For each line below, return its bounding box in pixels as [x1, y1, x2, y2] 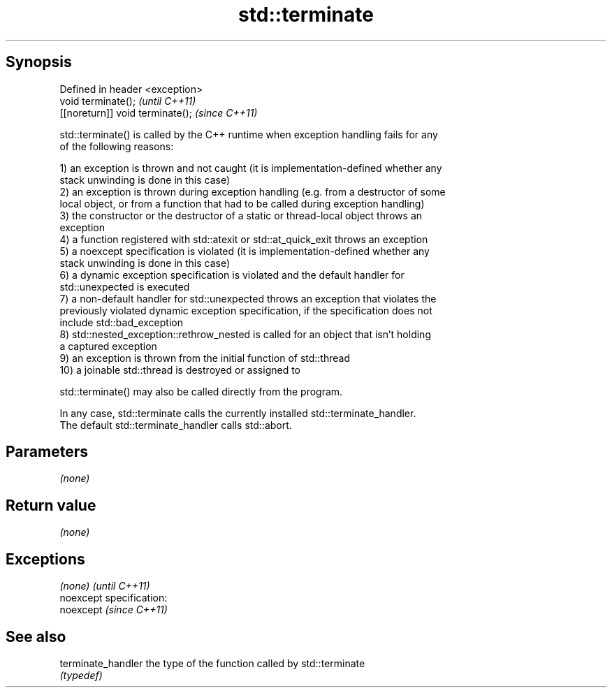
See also [6, 627, 66, 645]
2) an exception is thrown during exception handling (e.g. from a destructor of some [59, 185, 446, 198]
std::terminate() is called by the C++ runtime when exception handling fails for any [59, 128, 438, 140]
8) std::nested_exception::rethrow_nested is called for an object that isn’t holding [59, 328, 431, 340]
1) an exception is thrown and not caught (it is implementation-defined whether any [59, 161, 442, 174]
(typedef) [59, 669, 103, 681]
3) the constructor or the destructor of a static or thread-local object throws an [59, 209, 423, 221]
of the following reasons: [59, 140, 174, 152]
